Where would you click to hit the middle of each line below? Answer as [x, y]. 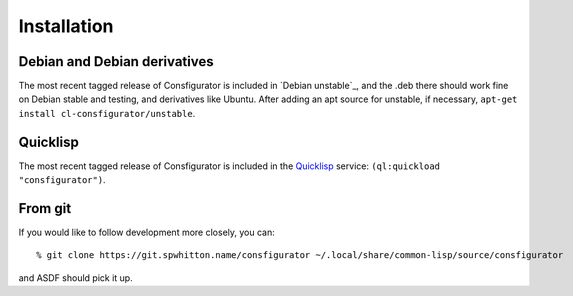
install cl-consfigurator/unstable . [107, 113]
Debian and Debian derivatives [116, 61]
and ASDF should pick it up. [76, 277]
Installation [66, 26]
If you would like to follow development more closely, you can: [146, 232]
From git [45, 208]
